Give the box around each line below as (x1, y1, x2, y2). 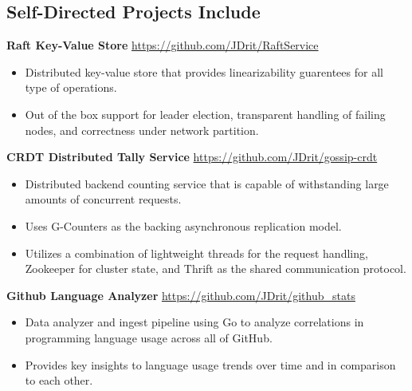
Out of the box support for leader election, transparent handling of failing (25, 105, 386, 122)
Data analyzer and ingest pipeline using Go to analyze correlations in (25, 314, 364, 330)
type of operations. (25, 79, 117, 96)
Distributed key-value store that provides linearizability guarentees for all (25, 63, 383, 80)
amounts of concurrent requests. (25, 191, 182, 207)
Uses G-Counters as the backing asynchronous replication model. (25, 217, 342, 234)
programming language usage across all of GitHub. (25, 329, 273, 346)
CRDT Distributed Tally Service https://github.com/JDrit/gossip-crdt (6, 148, 378, 165)
